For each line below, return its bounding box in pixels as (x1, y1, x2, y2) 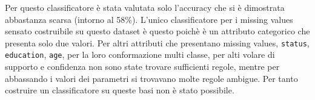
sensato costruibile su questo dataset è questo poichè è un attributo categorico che (5, 25, 310, 37)
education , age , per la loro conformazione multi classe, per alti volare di (5, 48, 275, 61)
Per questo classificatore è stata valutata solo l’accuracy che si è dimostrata (5, 1, 285, 13)
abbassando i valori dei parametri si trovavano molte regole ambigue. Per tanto (5, 72, 298, 84)
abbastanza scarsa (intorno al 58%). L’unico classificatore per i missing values (5, 13, 293, 25)
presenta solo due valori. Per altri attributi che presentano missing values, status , (5, 36, 310, 49)
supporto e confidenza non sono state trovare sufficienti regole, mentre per (5, 60, 280, 73)
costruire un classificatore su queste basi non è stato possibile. (5, 84, 234, 96)
